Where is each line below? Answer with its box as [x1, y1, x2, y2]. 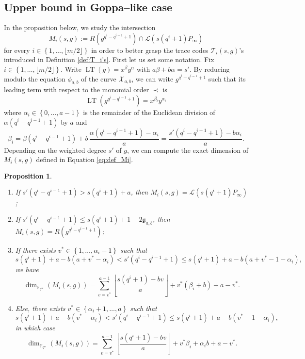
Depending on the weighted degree [4, 145, 107, 155]
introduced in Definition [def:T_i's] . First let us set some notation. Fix [4, 54, 214, 65]
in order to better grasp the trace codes [91, 45, 209, 55]
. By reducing [189, 64, 230, 74]
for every [4, 45, 30, 55]
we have [15, 264, 39, 275]
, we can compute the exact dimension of [127, 145, 249, 155]
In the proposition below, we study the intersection [4, 22, 156, 33]
